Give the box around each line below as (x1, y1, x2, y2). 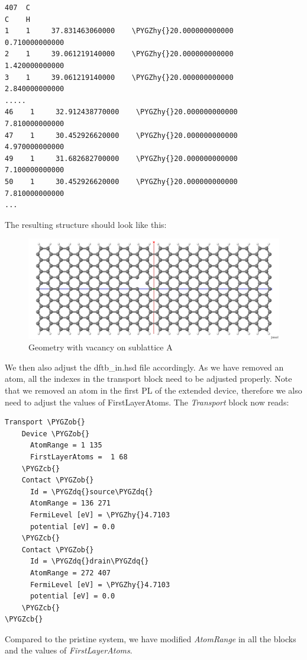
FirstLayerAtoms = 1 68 (30, 452, 128, 461)
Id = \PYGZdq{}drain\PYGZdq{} (30, 557, 149, 566)
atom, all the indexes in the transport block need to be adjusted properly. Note (5, 372, 292, 385)
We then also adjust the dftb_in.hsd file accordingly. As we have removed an (5, 360, 284, 373)
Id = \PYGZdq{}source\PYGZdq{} (30, 487, 153, 496)
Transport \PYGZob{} (5, 418, 86, 427)
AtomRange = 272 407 (30, 568, 111, 577)
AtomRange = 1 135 (30, 441, 102, 450)
